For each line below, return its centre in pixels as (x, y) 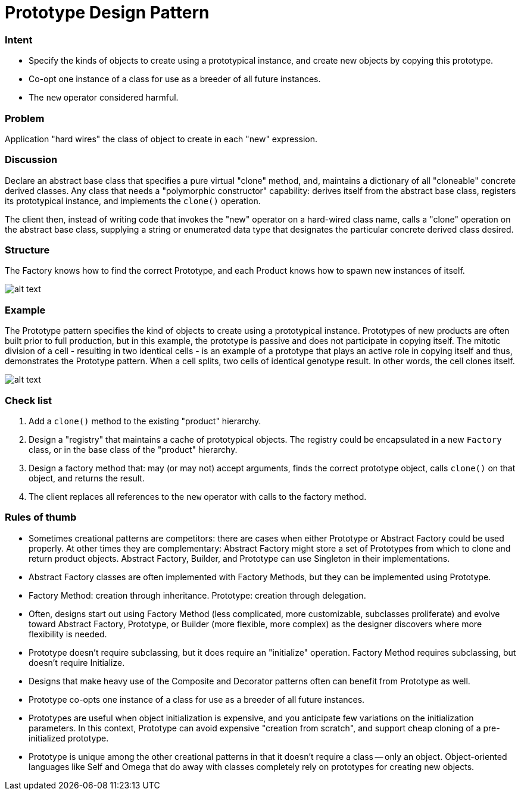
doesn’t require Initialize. (77, 662)
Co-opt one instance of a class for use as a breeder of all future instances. (175, 79)
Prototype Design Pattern (107, 12)
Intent (19, 40)
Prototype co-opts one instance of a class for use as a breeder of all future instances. (197, 699)
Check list (29, 400)
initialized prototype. (69, 738)
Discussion (31, 160)
